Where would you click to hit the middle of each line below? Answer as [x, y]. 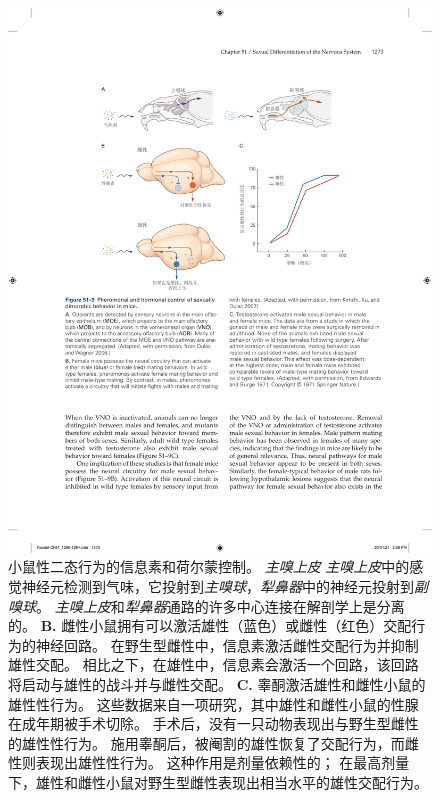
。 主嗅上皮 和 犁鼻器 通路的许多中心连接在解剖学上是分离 [220, 605]
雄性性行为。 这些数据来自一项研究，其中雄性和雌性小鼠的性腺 [213, 703]
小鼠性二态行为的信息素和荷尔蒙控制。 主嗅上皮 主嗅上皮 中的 [209, 566]
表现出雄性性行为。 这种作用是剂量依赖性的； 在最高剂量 [222, 762]
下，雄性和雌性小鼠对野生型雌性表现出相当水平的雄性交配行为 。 [218, 781]
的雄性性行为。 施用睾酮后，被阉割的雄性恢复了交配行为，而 [206, 742]
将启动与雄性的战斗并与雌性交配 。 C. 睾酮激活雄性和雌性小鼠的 [217, 683]
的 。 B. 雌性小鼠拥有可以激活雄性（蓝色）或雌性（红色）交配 [210, 625]
